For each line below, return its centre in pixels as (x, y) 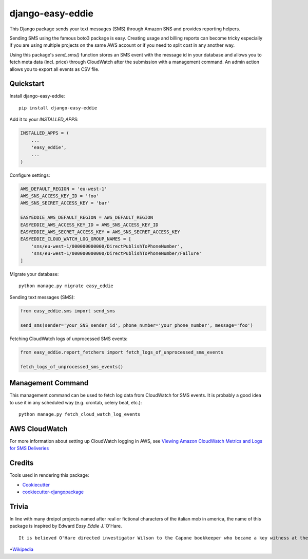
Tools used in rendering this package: (49, 475)
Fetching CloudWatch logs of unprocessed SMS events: (69, 339)
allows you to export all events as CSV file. (54, 69)
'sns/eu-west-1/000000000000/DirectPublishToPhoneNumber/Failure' (117, 254)
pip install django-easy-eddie (58, 108)
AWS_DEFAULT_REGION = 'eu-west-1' (64, 189)
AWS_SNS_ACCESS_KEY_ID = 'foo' (60, 196)
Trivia (19, 506)
